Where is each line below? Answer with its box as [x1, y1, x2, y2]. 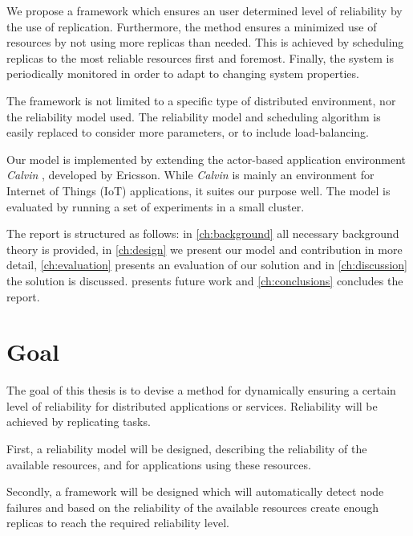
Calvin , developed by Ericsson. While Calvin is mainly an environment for [6, 166, 375, 183]
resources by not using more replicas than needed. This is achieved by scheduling [6, 34, 404, 51]
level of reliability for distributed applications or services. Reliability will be [6, 397, 378, 414]
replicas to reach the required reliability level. [6, 514, 229, 531]
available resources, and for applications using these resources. [6, 456, 311, 473]
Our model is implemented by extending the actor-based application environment [6, 150, 407, 167]
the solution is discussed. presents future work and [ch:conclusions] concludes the [6, 272, 403, 288]
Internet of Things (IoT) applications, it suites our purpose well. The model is [6, 182, 391, 198]
